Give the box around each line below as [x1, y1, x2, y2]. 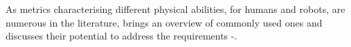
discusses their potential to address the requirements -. [6, 29, 237, 43]
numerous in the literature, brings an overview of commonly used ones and [6, 15, 323, 29]
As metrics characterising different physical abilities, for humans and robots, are [6, 2, 345, 16]
